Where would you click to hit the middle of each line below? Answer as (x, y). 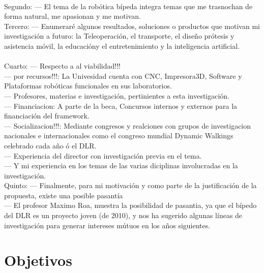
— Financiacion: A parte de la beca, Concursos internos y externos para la (121, 105)
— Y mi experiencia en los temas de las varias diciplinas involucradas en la (121, 165)
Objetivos (38, 260)
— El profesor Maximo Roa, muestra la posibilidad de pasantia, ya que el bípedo (130, 205)
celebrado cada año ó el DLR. (50, 145)
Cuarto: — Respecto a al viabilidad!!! (62, 66)
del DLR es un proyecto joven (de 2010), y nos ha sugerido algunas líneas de (123, 215)
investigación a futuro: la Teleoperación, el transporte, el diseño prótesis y (119, 36)
